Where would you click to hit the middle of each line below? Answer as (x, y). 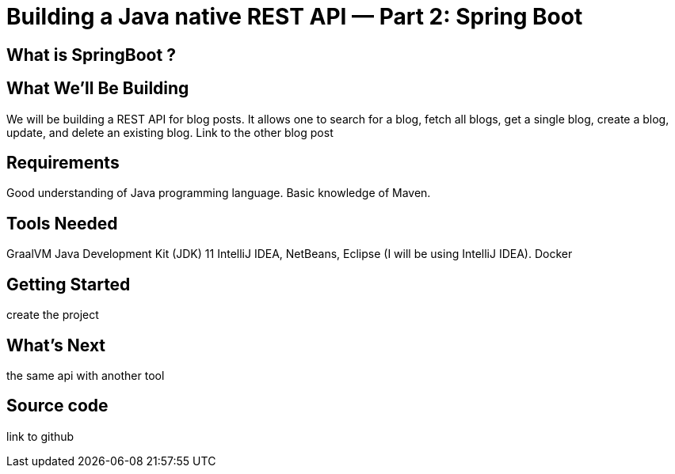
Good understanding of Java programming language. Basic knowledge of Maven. (219, 193)
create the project (53, 315)
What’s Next (56, 345)
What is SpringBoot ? (91, 55)
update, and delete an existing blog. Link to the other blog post (170, 132)
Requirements (63, 163)
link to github (40, 436)
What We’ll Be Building (98, 89)
